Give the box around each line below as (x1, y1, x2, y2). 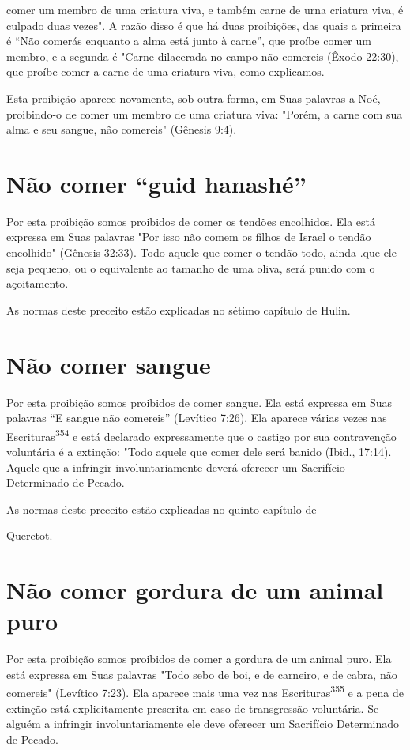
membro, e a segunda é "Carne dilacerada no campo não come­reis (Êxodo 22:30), (6, 47, 399, 64)
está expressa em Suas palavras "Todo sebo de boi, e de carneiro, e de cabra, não (6, 665, 397, 682)
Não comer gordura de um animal (6, 574, 384, 606)
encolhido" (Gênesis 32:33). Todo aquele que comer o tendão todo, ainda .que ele (6, 244, 397, 261)
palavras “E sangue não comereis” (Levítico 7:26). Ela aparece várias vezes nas (6, 409, 387, 426)
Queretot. (6, 527, 53, 544)
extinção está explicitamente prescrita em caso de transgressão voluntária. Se (6, 699, 379, 716)
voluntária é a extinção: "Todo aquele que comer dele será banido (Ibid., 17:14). (6, 443, 392, 459)
